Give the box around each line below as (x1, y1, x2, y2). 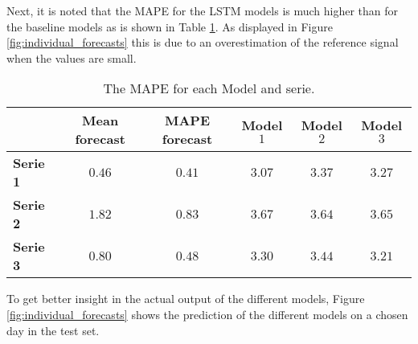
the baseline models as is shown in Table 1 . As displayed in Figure (6, 18, 333, 35)
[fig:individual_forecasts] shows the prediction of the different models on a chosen (6, 305, 408, 322)
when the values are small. (6, 49, 137, 66)
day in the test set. (6, 321, 100, 338)
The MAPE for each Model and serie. (103, 79, 315, 98)
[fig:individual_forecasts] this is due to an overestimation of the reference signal (6, 34, 399, 51)
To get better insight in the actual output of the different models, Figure (6, 290, 365, 307)
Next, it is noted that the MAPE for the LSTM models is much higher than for (6, 2, 399, 18)
